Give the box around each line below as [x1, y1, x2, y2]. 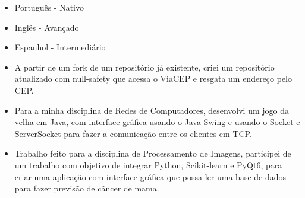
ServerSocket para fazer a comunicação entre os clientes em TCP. [14, 127, 252, 139]
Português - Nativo [14, 1, 84, 13]
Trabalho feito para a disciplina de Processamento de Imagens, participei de [14, 147, 291, 159]
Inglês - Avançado [14, 21, 79, 33]
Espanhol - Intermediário [14, 41, 106, 53]
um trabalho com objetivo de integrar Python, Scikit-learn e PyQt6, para [14, 158, 282, 171]
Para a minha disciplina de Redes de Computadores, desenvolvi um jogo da [14, 104, 290, 116]
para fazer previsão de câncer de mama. [14, 182, 159, 194]
